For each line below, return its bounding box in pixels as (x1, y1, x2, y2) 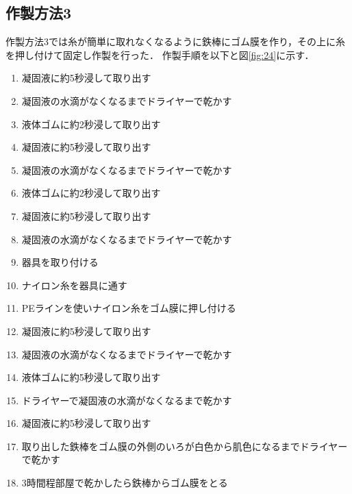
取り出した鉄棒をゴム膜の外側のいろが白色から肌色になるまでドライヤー (21, 439, 348, 453)
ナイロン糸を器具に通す (21, 277, 127, 292)
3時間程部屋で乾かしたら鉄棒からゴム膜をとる (21, 476, 228, 490)
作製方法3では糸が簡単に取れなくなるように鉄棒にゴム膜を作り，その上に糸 (5, 34, 346, 49)
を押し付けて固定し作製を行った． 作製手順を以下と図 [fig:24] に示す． (5, 47, 314, 62)
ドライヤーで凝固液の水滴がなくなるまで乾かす (21, 393, 232, 407)
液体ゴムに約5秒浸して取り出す (21, 370, 161, 384)
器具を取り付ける (21, 255, 99, 269)
